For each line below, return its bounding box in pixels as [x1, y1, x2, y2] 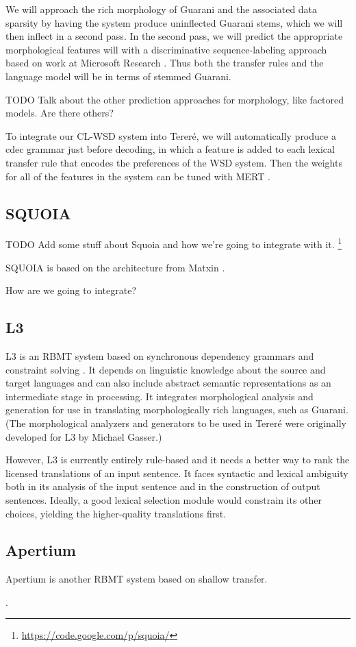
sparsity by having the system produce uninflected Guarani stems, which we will [5, 15, 343, 29]
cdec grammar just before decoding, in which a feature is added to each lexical [5, 142, 335, 156]
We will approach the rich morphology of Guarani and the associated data [5, 2, 318, 16]
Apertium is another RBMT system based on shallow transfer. [5, 572, 268, 586]
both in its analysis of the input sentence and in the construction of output [5, 479, 320, 493]
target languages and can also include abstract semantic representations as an [5, 376, 331, 390]
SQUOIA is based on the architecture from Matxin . [5, 260, 225, 274]
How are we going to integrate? [5, 283, 136, 297]
